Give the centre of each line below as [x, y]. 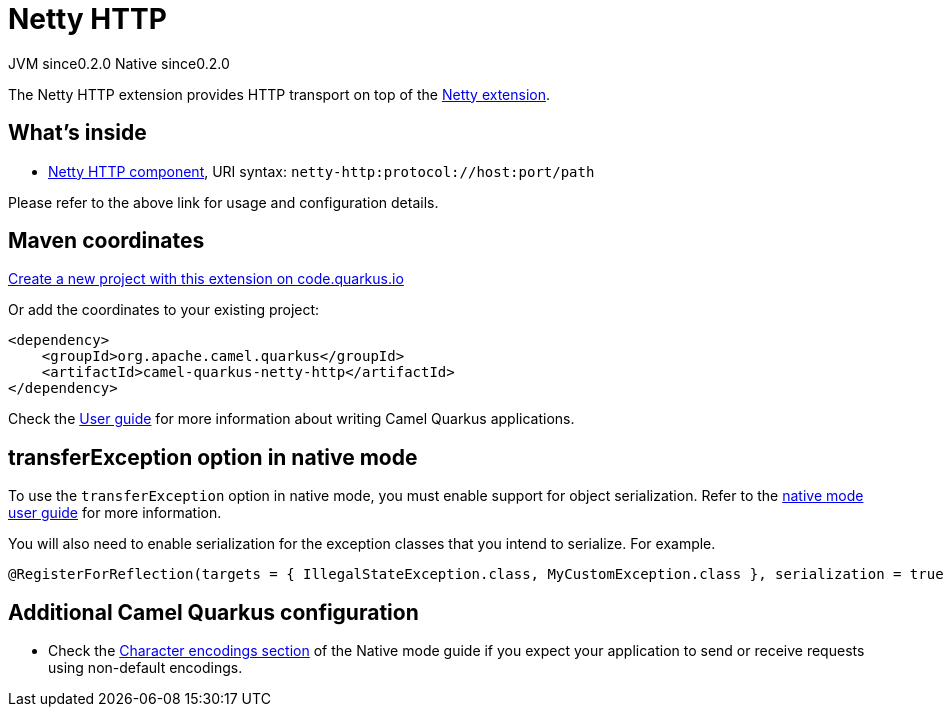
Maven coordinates [106, 241]
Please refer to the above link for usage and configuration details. [223, 202]
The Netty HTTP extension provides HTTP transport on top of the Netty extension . [279, 94]
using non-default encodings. [145, 668]
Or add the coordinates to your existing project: [164, 310]
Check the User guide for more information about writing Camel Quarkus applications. [291, 419]
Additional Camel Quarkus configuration [213, 612]
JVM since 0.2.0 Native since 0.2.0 [119, 63]
